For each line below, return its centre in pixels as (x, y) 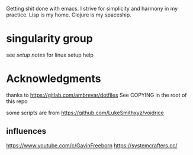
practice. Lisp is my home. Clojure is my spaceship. (69, 15)
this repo (17, 101)
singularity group (49, 39)
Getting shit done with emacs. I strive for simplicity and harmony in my (92, 9)
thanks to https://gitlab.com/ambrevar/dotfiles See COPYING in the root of (97, 95)
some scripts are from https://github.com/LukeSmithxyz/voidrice (85, 113)
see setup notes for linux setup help (50, 55)
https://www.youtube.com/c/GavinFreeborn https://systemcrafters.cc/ (92, 145)
